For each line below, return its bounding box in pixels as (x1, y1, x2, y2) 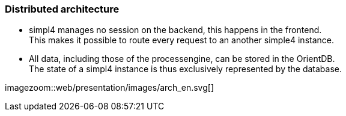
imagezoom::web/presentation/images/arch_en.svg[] (5, 82, 214, 93)
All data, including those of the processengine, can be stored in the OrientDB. (29, 53, 335, 64)
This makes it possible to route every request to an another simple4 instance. (29, 35, 334, 46)
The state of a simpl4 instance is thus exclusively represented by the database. (29, 64, 342, 75)
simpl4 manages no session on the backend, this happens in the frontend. (29, 25, 322, 35)
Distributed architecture (5, 3, 120, 15)
